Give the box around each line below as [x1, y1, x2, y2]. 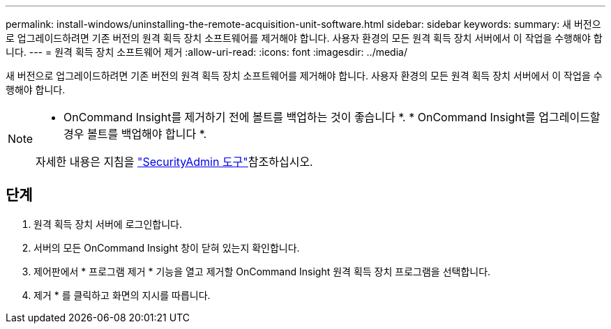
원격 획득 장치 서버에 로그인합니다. [33, 217, 182, 230]
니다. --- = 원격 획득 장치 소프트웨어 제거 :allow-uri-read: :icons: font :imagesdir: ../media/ [6, 46, 407, 58]
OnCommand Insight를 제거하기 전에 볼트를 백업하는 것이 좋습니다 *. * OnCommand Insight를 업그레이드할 [63, 110, 601, 124]
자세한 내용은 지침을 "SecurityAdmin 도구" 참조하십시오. [36, 155, 313, 169]
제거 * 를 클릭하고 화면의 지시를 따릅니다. [33, 289, 211, 301]
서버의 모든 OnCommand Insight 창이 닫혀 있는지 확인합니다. [33, 241, 300, 254]
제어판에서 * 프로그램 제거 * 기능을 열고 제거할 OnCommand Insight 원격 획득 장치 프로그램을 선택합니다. [33, 265, 491, 277]
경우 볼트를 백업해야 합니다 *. [63, 127, 207, 141]
